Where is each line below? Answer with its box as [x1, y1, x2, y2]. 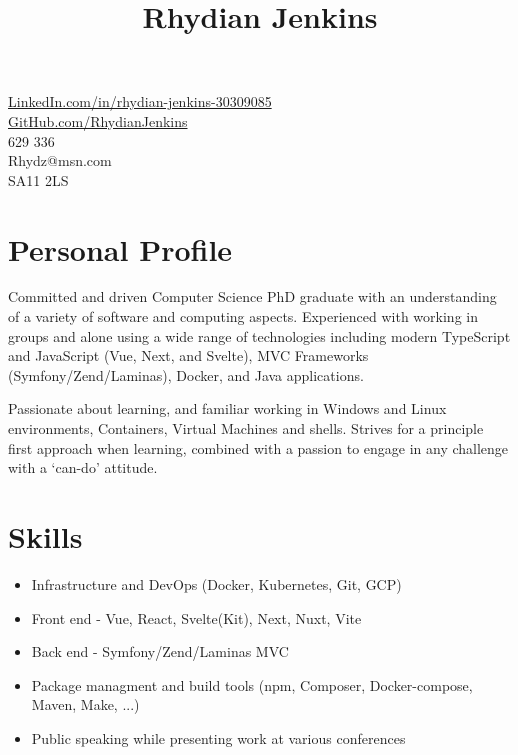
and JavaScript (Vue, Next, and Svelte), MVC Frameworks [8, 345, 369, 366]
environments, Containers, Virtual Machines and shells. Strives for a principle [8, 418, 484, 439]
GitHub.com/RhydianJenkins [8, 110, 188, 131]
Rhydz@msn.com [8, 150, 112, 171]
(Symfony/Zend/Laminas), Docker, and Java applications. [8, 364, 364, 385]
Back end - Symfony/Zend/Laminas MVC [31, 641, 289, 662]
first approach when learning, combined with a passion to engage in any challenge [8, 437, 509, 458]
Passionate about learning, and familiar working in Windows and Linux [8, 398, 447, 419]
